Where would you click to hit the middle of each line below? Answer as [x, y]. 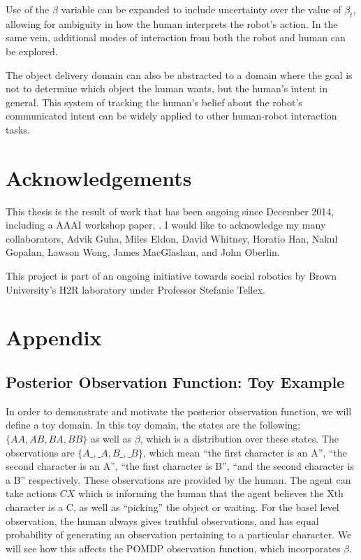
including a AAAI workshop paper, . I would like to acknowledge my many [166, 225]
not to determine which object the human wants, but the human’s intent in [167, 88]
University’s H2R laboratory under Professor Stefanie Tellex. [135, 289]
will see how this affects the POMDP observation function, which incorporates [173, 548]
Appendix [54, 337]
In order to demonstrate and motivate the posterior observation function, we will [179, 411]
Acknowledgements [99, 177]
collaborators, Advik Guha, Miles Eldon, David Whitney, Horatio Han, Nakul [172, 238]
